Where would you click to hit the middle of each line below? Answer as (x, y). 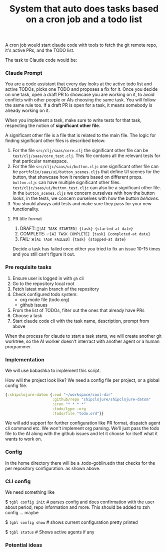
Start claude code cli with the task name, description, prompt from (81, 321)
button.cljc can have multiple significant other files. (66, 182)
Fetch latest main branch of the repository (55, 289)
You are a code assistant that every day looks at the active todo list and (79, 84)
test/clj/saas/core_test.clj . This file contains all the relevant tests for (86, 156)
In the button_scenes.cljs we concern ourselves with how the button (83, 193)
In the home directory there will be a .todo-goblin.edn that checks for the (80, 463)
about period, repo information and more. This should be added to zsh (77, 507)
